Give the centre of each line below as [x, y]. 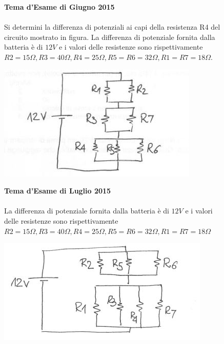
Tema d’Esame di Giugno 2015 [59, 7]
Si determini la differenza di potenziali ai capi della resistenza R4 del [112, 27]
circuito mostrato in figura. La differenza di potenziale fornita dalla [110, 37]
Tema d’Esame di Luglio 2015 [58, 191]
